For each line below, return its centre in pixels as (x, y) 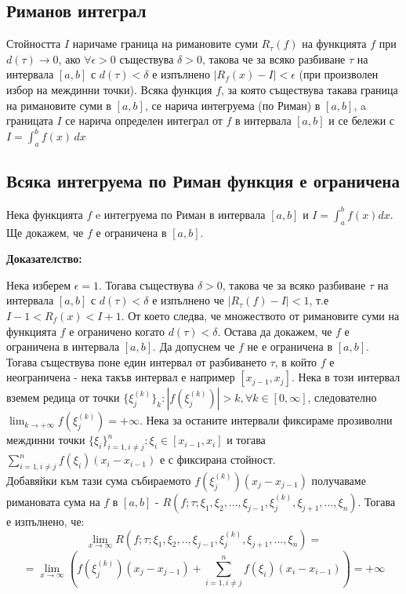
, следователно (342, 397)
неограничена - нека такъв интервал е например (121, 377)
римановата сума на (53, 501)
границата (30, 120)
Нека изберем (39, 284)
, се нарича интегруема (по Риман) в (232, 105)
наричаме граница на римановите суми (165, 44)
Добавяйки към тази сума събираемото (99, 480)
